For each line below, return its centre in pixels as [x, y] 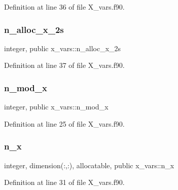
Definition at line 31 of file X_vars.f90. [64, 182]
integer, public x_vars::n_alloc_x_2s [63, 48]
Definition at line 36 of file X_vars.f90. [64, 7]
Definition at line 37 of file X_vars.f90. [64, 65]
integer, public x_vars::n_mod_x [56, 107]
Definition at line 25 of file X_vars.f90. [64, 123]
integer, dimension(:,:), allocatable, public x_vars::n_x [89, 165]
